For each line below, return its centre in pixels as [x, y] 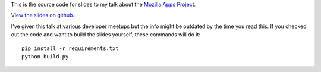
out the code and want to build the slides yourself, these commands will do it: [106, 35]
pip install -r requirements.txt [70, 48]
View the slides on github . [43, 15]
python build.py [45, 56]
